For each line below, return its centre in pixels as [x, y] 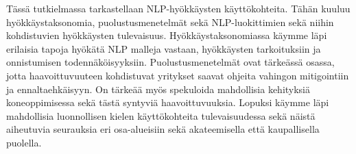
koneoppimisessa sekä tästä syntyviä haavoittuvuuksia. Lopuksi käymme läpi [168, 102]
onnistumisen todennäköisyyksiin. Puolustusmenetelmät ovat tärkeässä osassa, [170, 62]
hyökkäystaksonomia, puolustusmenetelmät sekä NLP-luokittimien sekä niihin [170, 22]
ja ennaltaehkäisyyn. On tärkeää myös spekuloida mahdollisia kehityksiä [158, 89]
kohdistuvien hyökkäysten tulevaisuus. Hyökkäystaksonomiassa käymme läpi [167, 35]
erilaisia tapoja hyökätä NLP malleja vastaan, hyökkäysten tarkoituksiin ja [164, 48]
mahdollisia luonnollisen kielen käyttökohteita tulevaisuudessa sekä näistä [161, 115]
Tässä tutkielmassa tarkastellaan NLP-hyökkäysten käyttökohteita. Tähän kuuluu [178, 8]
